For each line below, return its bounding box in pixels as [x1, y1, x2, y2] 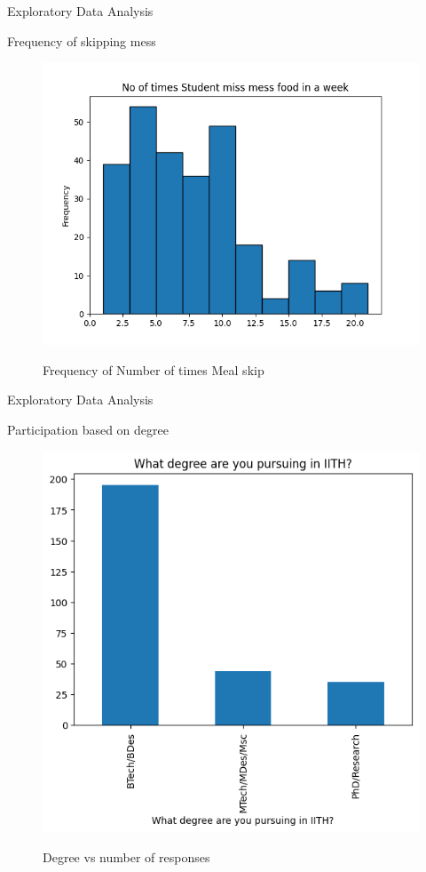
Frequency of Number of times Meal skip [43, 360, 264, 379]
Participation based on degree [7, 420, 169, 438]
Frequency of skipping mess [7, 31, 156, 50]
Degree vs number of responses [43, 847, 210, 866]
